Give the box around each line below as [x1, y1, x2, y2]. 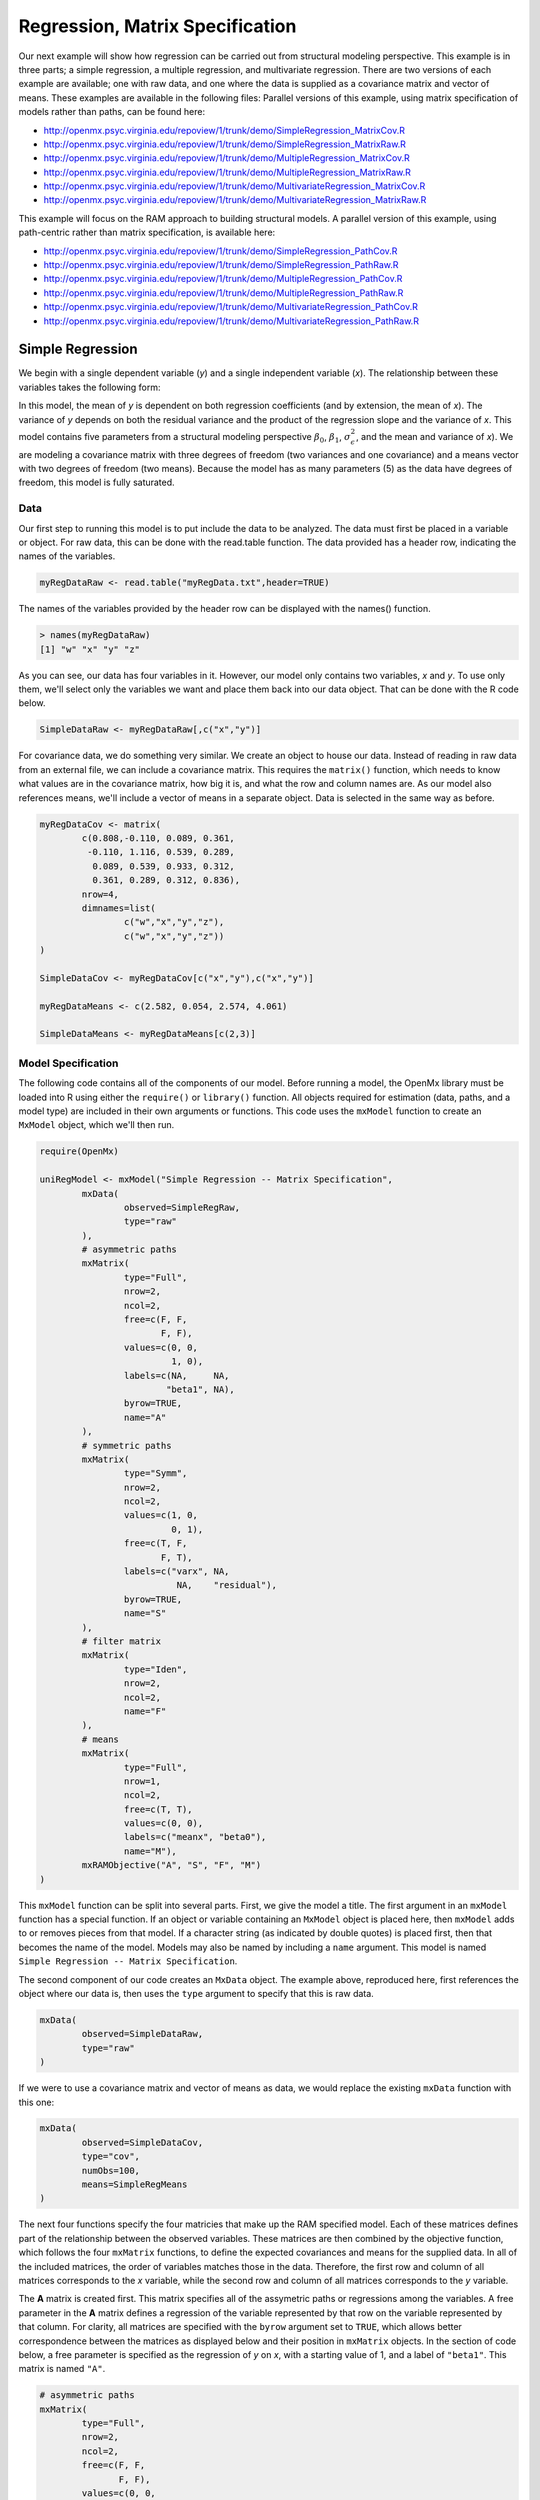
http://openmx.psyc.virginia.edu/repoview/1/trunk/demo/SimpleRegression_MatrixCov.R [43, 124, 405, 136]
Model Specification [18, 1056, 119, 1070]
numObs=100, [81, 2165, 140, 2176]
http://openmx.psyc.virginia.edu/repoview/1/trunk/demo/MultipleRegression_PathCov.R [43, 273, 403, 285]
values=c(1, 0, [123, 1510, 199, 1521]
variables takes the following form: [18, 381, 161, 393]
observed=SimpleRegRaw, [123, 1201, 240, 1213]
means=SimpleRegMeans [81, 2179, 188, 2190]
